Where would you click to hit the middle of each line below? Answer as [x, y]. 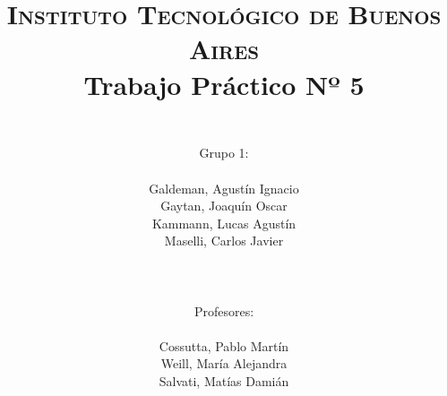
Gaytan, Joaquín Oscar [224, 206]
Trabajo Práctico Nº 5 [224, 84]
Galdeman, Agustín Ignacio [224, 188]
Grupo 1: [224, 153]
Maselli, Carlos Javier [224, 241]
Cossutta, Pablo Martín [224, 345]
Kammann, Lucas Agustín [224, 223]
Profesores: [224, 310]
